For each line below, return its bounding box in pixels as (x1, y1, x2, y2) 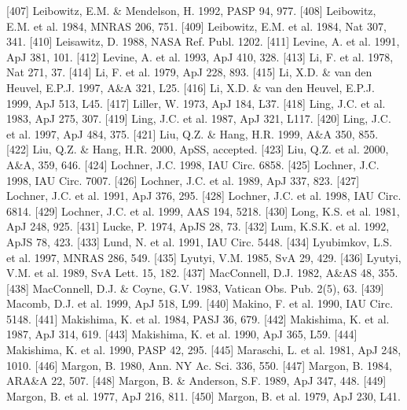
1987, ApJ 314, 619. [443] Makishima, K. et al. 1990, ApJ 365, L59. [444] (6, 326, 357, 342)
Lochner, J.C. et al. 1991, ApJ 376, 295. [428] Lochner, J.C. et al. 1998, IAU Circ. (6, 187, 401, 204)
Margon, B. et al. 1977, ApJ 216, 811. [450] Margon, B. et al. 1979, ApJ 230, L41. (6, 387, 401, 404)
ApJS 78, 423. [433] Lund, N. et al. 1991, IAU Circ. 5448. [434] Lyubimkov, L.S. (6, 233, 393, 249)
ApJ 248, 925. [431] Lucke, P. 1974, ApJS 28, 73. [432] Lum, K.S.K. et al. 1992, (6, 218, 390, 235)
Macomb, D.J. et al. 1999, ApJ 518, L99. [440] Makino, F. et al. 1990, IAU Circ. (6, 295, 394, 312)
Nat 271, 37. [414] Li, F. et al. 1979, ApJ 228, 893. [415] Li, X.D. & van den (6, 64, 372, 80)
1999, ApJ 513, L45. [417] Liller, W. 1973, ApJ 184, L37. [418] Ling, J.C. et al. (6, 94, 386, 111)
